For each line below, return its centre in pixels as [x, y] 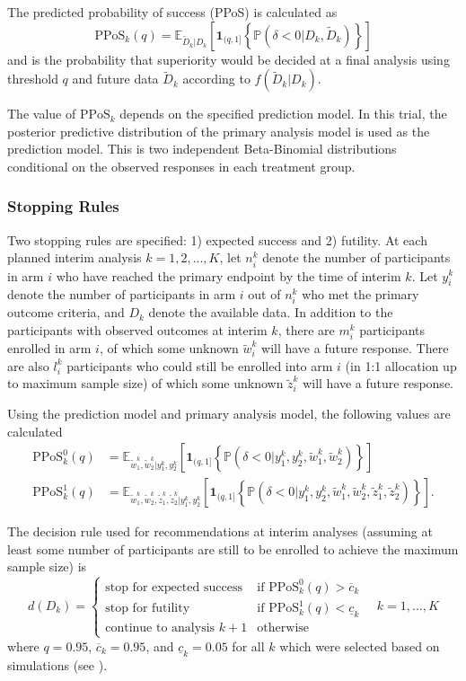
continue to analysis [160, 628]
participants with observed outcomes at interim [137, 330]
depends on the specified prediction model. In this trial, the [283, 114]
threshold [33, 79]
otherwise [283, 628]
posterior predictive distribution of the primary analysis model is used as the [219, 131]
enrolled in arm [49, 348]
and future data [115, 79]
